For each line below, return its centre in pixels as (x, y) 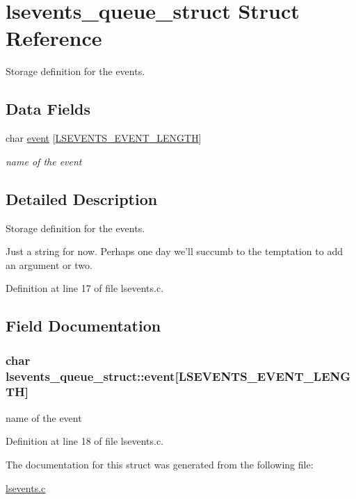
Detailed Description (82, 198)
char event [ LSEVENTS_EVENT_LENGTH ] (104, 138)
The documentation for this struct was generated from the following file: (160, 464)
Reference (54, 38)
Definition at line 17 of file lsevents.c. (85, 288)
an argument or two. (49, 264)
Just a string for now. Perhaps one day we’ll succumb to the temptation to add (174, 251)
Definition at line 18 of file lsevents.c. (85, 441)
